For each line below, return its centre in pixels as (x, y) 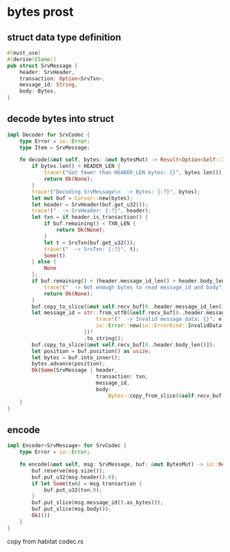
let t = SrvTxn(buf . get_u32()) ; (90, 243)
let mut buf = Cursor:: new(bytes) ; (82, 198)
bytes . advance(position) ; (69, 364)
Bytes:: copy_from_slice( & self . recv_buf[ (167, 396)
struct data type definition (64, 37)
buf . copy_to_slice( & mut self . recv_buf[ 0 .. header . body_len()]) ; (124, 345)
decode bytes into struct (61, 119)
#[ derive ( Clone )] (32, 59)
